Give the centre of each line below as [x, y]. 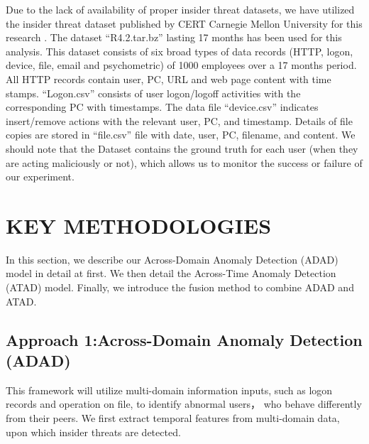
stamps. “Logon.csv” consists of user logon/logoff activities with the [153, 93]
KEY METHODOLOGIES [139, 225]
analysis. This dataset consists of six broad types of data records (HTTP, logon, [180, 51]
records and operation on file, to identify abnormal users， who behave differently [184, 404]
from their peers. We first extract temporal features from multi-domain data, [173, 418]
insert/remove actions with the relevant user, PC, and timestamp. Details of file [179, 120]
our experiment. [40, 177]
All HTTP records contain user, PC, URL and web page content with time [169, 78]
